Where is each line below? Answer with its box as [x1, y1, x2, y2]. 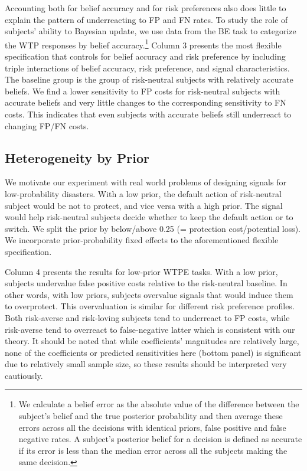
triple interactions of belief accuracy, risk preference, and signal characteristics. [5, 61, 290, 74]
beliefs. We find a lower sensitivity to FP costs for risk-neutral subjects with [5, 84, 280, 97]
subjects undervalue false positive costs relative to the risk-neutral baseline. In [5, 277, 288, 289]
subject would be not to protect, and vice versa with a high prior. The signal [5, 199, 283, 211]
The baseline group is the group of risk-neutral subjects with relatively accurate [5, 73, 293, 86]
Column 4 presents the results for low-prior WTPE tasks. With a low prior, [5, 265, 278, 277]
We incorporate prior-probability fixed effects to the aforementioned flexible [5, 234, 279, 246]
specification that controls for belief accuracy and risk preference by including [5, 50, 286, 63]
